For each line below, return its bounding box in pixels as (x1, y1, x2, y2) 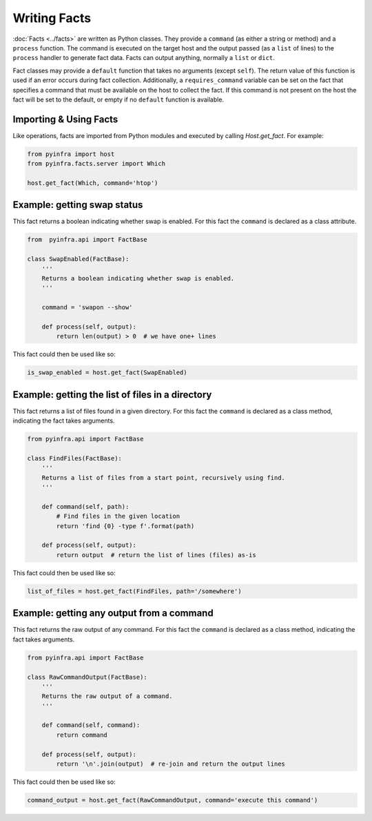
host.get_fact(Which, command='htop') (27, 179, 158, 186)
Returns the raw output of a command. (41, 693, 173, 700)
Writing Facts (12, 10, 92, 26)
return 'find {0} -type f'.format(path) (56, 522, 195, 530)
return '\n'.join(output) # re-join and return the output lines (56, 760, 286, 768)
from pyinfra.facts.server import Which (27, 160, 165, 168)
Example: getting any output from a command (12, 608, 214, 619)
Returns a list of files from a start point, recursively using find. (41, 474, 286, 481)
